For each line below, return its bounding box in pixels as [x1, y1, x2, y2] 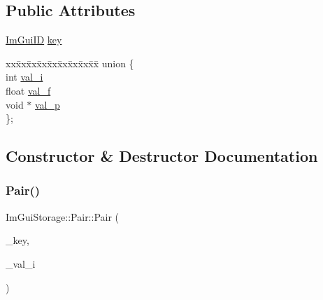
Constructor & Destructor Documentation [6, 145, 318, 167]
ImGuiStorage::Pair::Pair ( [6, 209, 120, 224]
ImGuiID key [6, 32, 62, 47]
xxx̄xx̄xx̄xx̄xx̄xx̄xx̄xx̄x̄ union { [6, 55, 134, 70]
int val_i [6, 69, 43, 84]
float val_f [6, 83, 51, 97]
